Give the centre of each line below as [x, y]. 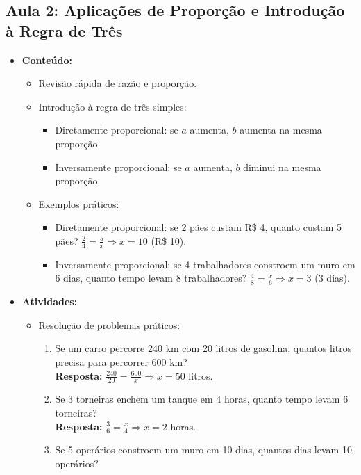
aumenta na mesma [281, 130]
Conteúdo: [47, 59]
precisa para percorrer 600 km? [121, 361]
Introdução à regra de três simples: [112, 106]
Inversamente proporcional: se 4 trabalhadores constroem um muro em [205, 264]
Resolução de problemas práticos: [109, 324]
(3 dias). [332, 278]
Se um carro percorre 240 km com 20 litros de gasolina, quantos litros [203, 348]
